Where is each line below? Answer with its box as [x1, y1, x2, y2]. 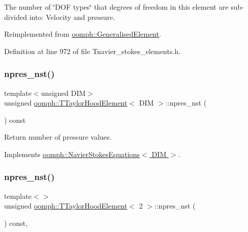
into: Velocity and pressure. [29, 11, 115, 22]
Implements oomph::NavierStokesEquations [4, 148, 140, 159]
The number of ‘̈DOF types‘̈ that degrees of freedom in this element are [4, 2, 229, 12]
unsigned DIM [41, 87, 86, 98]
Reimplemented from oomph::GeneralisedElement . [4, 29, 162, 39]
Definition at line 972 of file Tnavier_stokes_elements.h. [4, 45, 181, 56]
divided [4, 11, 27, 22]
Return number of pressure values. [4, 132, 112, 142]
